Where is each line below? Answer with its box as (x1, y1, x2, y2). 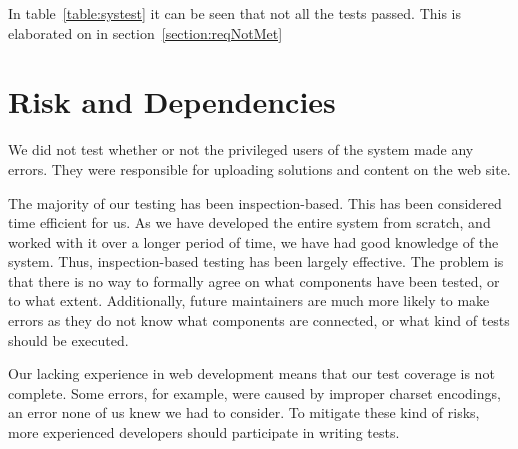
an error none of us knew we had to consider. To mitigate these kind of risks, (8, 402, 480, 423)
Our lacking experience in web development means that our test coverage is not (8, 363, 495, 384)
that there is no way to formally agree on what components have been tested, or (8, 270, 500, 291)
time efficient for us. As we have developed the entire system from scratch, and (8, 212, 491, 233)
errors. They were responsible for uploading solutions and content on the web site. (8, 158, 511, 179)
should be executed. (8, 329, 129, 350)
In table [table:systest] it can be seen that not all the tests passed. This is (8, 3, 462, 23)
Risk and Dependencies (8, 81, 336, 122)
